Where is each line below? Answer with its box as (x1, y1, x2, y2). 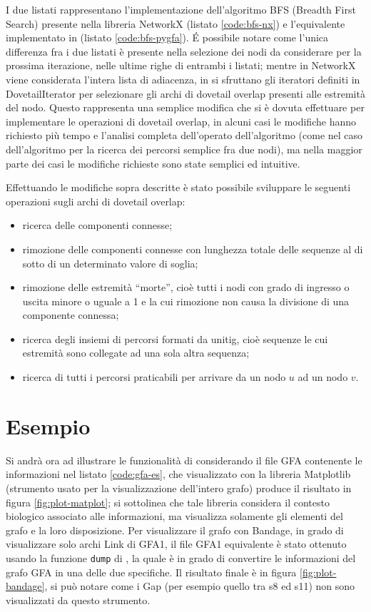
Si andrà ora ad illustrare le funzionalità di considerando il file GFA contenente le (6, 452, 362, 467)
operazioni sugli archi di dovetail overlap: (6, 193, 185, 208)
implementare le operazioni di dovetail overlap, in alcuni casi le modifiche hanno (6, 113, 356, 128)
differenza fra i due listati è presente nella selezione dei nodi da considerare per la (6, 44, 362, 58)
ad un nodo (298, 369, 348, 384)
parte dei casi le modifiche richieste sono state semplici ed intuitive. (6, 155, 300, 170)
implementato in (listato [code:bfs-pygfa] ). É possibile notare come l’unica (6, 30, 329, 45)
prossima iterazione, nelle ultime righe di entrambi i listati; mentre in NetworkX (6, 58, 356, 73)
